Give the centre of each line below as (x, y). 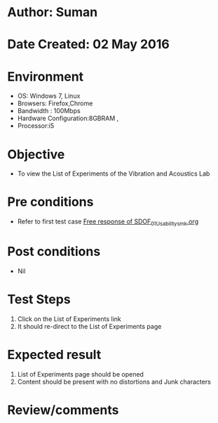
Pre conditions (50, 202)
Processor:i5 (36, 126)
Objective (36, 154)
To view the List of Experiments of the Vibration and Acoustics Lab (114, 174)
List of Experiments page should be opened (80, 374)
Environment (46, 76)
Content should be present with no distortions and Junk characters (114, 382)
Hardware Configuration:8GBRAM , (68, 118)
